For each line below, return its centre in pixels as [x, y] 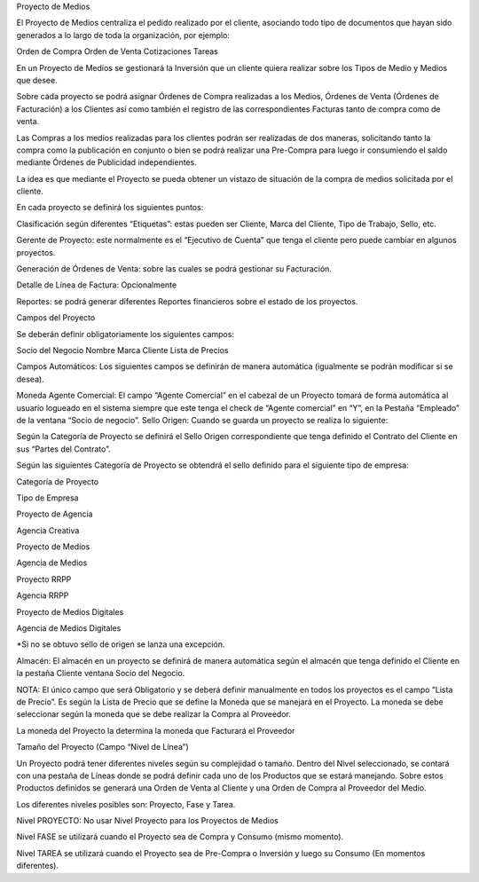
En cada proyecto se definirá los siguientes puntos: [110, 208]
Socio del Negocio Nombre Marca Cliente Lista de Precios [123, 350]
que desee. [37, 80]
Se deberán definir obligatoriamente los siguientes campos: [126, 334]
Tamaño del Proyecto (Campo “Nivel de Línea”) [103, 747]
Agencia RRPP [43, 595]
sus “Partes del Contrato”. [63, 449]
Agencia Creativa [48, 530]
